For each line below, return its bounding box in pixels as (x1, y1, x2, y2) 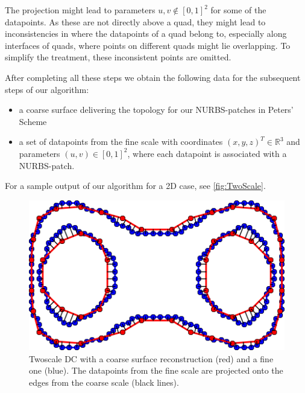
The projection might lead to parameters (5, 4, 156, 16)
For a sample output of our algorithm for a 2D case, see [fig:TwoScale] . (5, 179, 266, 192)
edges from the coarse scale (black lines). (29, 376, 179, 389)
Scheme (19, 115, 47, 127)
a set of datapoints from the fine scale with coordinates (19, 135, 223, 148)
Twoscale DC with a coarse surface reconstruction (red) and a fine (29, 352, 274, 365)
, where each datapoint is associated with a (127, 147, 287, 159)
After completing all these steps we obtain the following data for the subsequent (5, 71, 301, 83)
